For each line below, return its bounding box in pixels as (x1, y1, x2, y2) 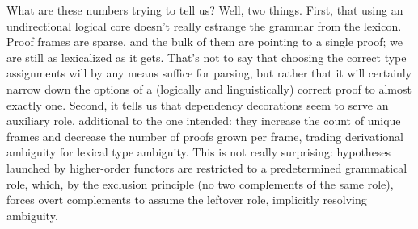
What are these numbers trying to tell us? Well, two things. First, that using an (6, 2, 403, 18)
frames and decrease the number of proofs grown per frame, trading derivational (6, 127, 403, 144)
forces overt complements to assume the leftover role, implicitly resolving (6, 191, 367, 208)
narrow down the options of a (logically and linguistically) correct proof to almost (6, 80, 412, 97)
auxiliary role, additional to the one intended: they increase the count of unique (6, 112, 401, 129)
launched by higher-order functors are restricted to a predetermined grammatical (6, 159, 407, 176)
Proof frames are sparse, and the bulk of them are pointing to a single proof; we (6, 33, 403, 50)
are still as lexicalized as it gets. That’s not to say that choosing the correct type (6, 48, 407, 65)
